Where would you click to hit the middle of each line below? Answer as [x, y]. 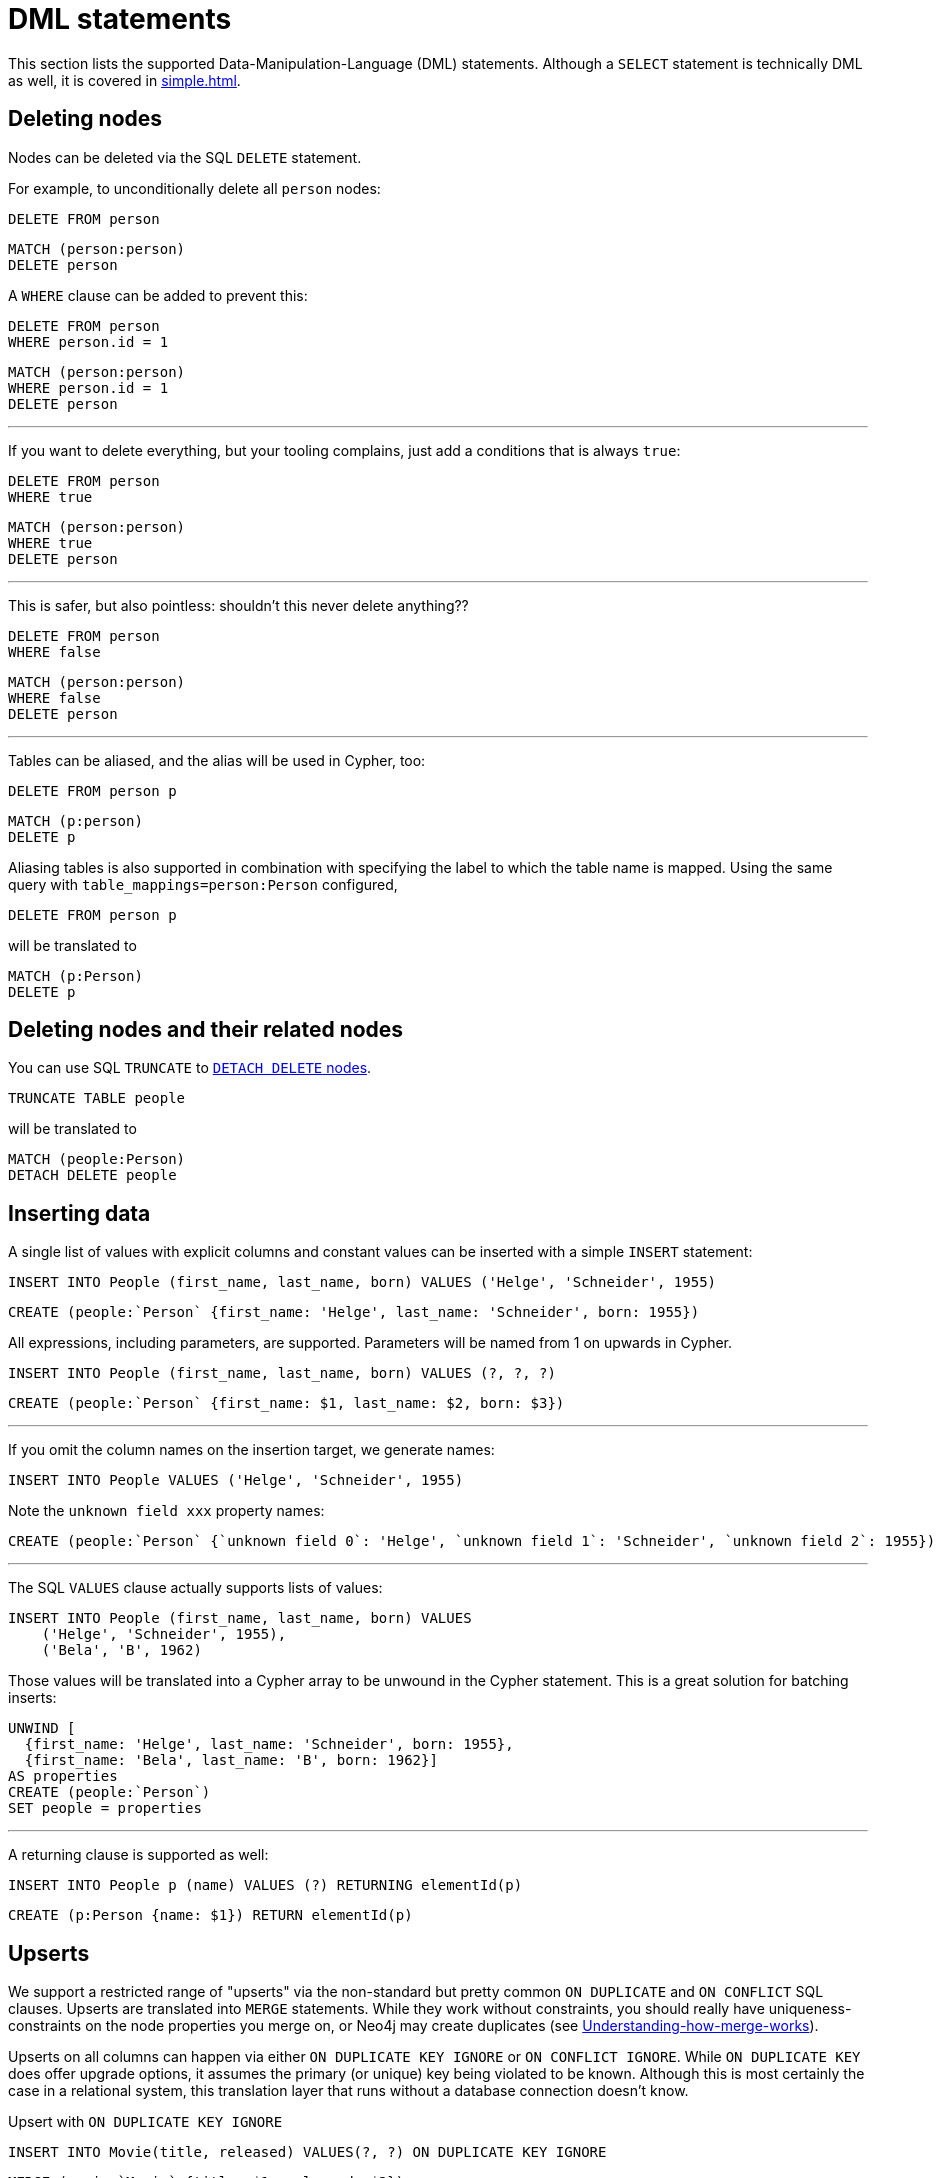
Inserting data [79, 1213]
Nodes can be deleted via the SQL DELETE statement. [185, 157]
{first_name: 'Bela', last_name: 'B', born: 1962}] [231, 1760]
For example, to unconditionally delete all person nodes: [194, 188]
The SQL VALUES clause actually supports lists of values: [195, 1588]
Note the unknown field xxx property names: [166, 1511]
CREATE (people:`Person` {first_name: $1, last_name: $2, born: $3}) [286, 1403]
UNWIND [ [42, 1728]
